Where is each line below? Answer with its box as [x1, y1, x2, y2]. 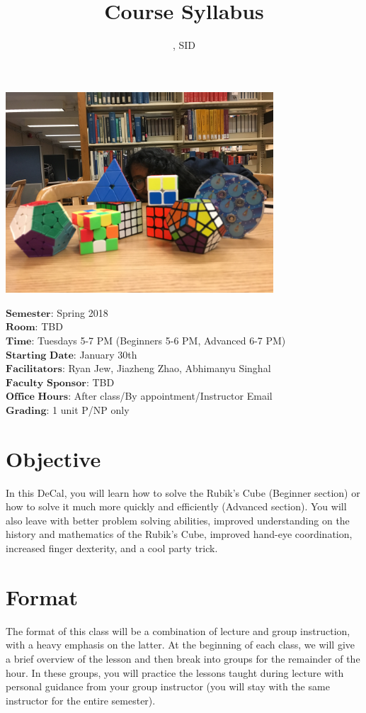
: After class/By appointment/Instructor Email [68, 388, 273, 403]
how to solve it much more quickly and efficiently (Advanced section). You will [6, 499, 347, 514]
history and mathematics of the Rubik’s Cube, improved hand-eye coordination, [6, 527, 353, 541]
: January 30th [73, 347, 137, 361]
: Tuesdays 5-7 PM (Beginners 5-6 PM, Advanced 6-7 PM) [31, 332, 286, 347]
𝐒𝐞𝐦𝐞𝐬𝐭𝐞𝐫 [6, 308, 51, 319]
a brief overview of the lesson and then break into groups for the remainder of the [6, 651, 360, 666]
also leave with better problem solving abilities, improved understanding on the [6, 512, 350, 527]
